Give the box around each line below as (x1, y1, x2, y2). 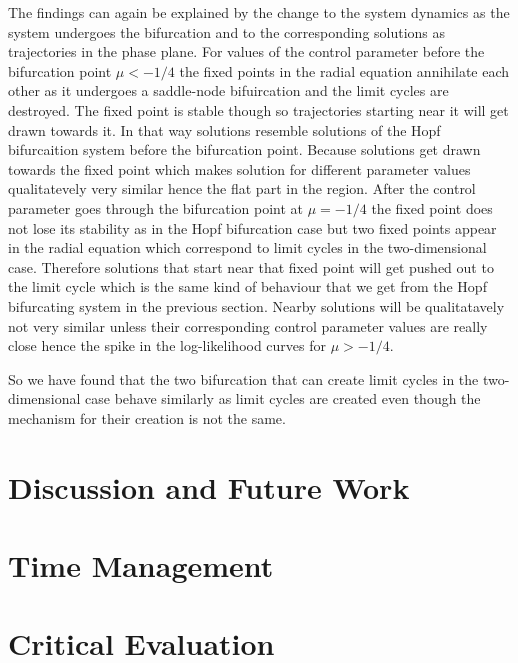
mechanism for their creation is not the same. (8, 407, 286, 428)
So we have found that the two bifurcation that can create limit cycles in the (8, 368, 479, 389)
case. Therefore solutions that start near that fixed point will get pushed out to (8, 256, 494, 277)
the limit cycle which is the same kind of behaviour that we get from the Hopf (8, 276, 487, 297)
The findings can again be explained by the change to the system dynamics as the (8, 2, 510, 22)
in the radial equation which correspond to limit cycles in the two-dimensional (8, 237, 487, 258)
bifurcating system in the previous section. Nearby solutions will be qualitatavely (8, 295, 505, 316)
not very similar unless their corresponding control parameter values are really (8, 315, 488, 336)
